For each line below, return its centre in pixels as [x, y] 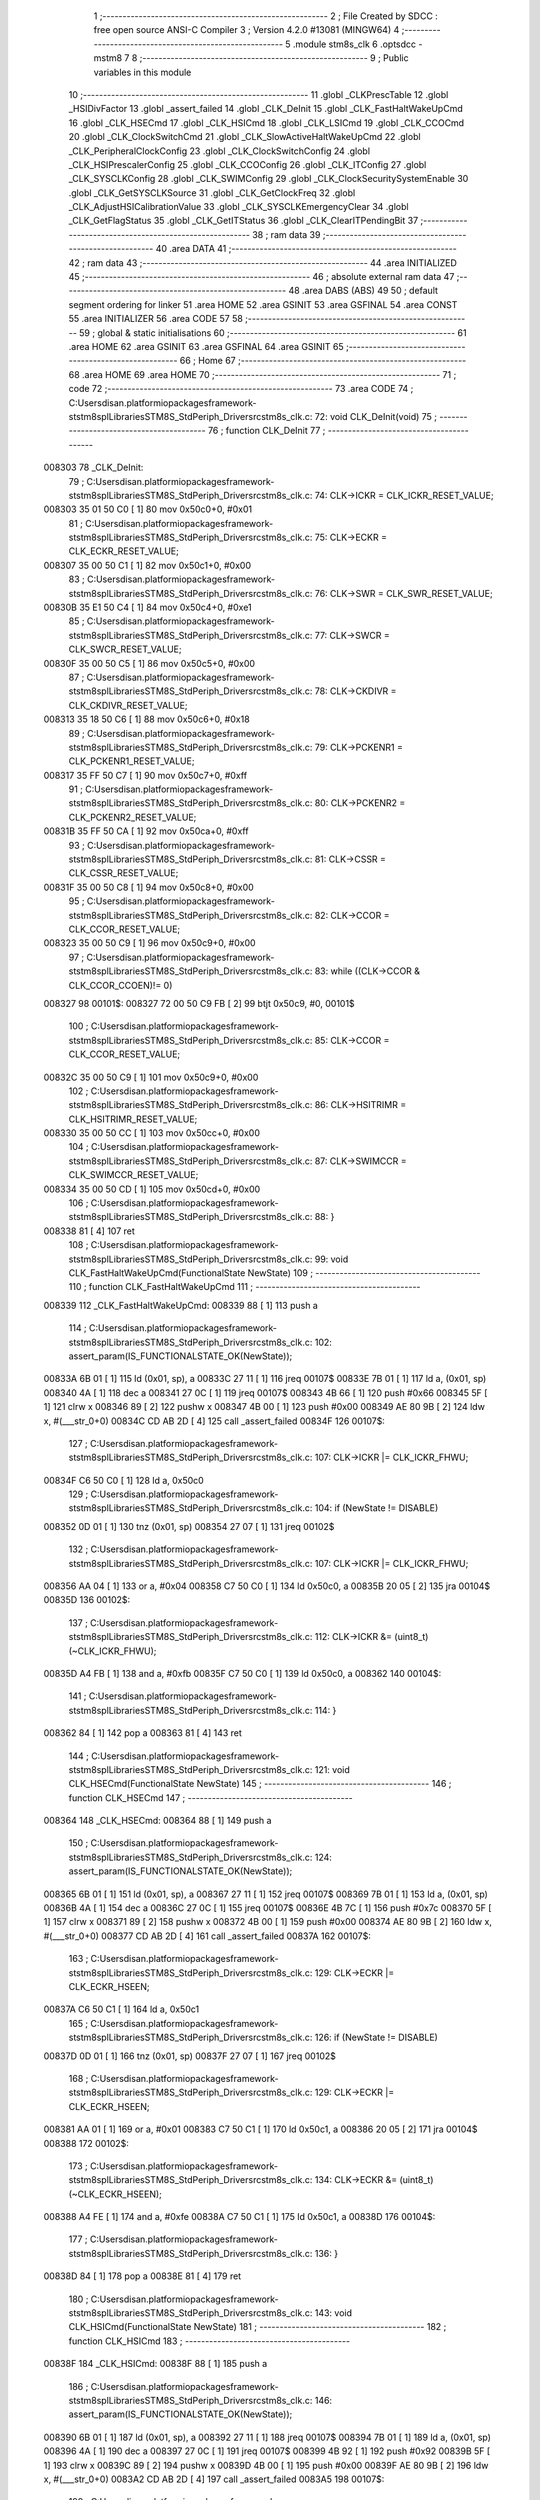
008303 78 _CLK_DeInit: [93, 467]
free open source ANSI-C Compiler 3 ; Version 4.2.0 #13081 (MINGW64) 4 [246, 30]
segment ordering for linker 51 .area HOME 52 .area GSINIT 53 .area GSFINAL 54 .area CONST [263, 304]
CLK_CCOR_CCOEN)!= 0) [120, 985]
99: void [331, 1259]
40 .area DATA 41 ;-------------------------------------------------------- [306, 249]
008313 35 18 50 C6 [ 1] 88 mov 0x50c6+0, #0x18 [146, 719]
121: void [332, 1769]
